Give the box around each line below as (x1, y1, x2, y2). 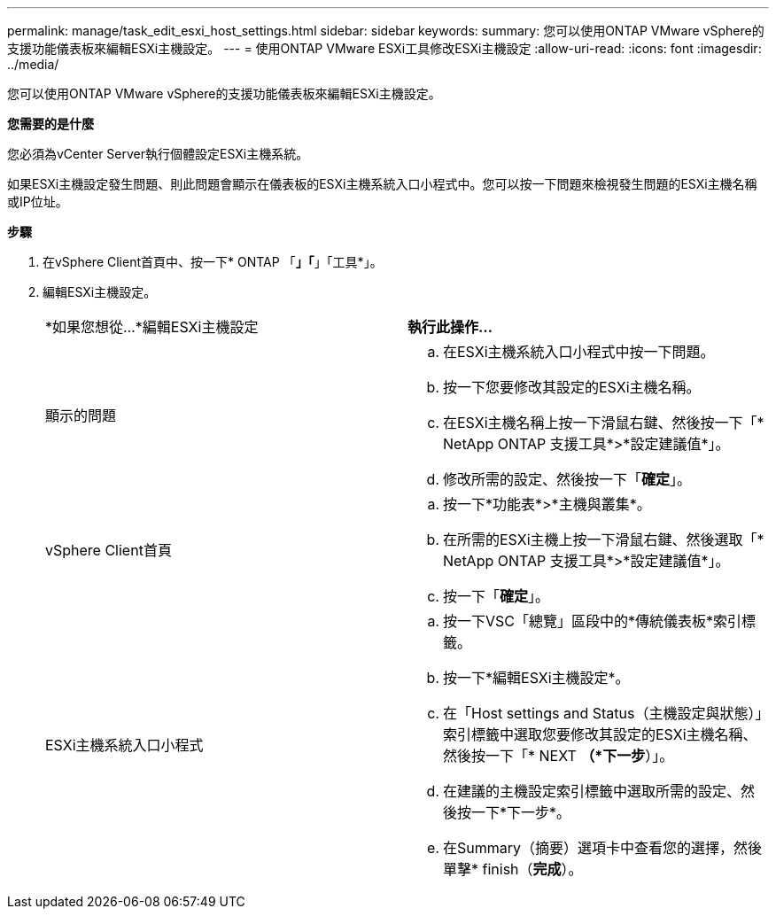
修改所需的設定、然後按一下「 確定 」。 (443, 470, 692, 488)
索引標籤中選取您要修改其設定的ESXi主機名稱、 (443, 726, 757, 743)
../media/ (7, 57, 59, 72)
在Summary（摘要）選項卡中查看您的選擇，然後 (443, 839, 763, 857)
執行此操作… (407, 318, 493, 336)
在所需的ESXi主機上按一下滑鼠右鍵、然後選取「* (443, 531, 764, 548)
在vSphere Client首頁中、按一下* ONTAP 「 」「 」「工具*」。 (43, 254, 383, 269)
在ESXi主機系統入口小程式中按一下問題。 (443, 343, 715, 361)
